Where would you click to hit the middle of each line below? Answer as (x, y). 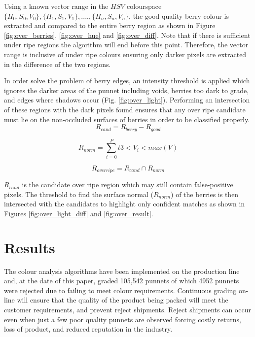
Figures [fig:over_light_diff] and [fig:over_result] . (79, 213)
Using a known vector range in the (56, 6)
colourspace (144, 6)
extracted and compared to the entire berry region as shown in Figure (110, 25)
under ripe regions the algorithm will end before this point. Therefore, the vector (126, 45)
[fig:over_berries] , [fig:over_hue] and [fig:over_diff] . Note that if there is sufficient (127, 35)
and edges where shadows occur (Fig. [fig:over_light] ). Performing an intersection (127, 100)
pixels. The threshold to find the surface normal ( (79, 194)
